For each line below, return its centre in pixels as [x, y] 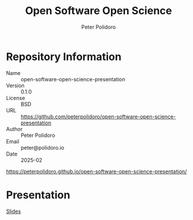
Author [14, 129]
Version [15, 85]
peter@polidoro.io [43, 147]
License [16, 98]
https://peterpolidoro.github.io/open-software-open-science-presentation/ [97, 171]
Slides [13, 211]
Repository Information [64, 56]
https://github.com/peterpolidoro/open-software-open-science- [98, 116]
